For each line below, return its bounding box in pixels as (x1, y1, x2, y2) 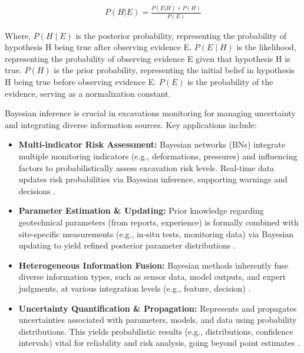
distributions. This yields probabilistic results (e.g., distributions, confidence (18, 325, 293, 337)
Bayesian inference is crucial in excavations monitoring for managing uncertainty (5, 107, 296, 119)
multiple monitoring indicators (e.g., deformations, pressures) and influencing (18, 150, 298, 162)
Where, (5, 29, 31, 41)
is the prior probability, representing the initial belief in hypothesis (54, 64, 295, 76)
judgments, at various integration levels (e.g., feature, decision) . (18, 282, 251, 294)
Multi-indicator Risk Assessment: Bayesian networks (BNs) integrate (18, 138, 286, 151)
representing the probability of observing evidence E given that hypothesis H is (5, 52, 290, 64)
